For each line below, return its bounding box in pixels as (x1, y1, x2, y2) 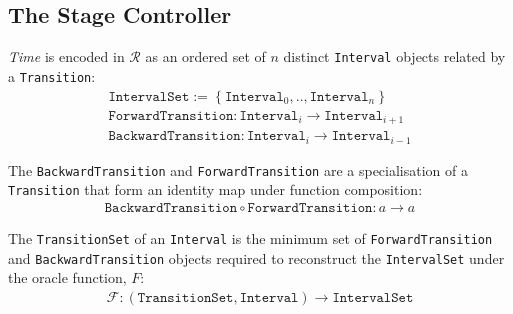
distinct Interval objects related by (283, 46, 506, 67)
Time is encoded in (8, 46, 125, 67)
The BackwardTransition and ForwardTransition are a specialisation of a (8, 159, 468, 180)
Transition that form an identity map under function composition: (8, 179, 423, 200)
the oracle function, (8, 267, 127, 288)
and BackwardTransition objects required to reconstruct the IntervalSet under (8, 247, 505, 268)
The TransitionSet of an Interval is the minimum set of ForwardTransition (8, 227, 493, 248)
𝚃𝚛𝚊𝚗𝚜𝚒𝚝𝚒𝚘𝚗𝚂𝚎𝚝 (137, 290, 234, 305)
